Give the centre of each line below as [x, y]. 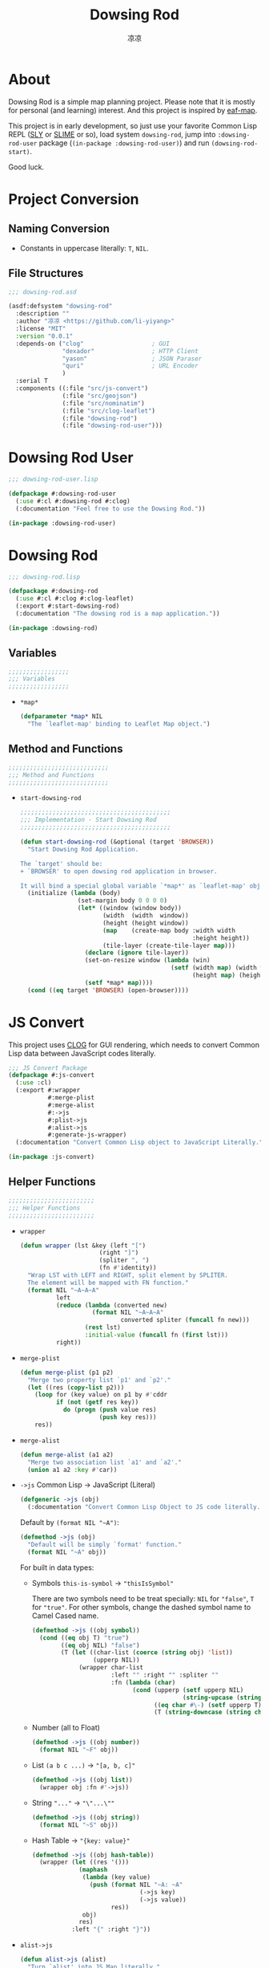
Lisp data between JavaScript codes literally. [82, 1053]
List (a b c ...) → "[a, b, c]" [84, 1765]
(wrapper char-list [111, 1668]
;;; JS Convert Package [48, 1068]
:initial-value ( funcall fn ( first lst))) [157, 1335]
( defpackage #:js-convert [51, 1075]
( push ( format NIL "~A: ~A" [136, 1885]
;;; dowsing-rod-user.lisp [53, 479]
